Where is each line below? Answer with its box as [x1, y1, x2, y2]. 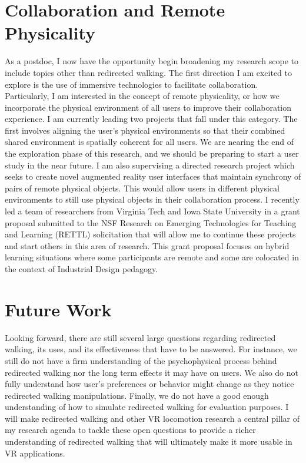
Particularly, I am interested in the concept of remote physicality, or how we [5, 90, 280, 102]
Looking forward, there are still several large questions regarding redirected [5, 331, 276, 343]
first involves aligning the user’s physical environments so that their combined [5, 124, 285, 136]
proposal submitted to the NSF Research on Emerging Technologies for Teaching [5, 216, 297, 229]
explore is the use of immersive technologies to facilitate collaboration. [5, 78, 258, 90]
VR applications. [5, 447, 65, 459]
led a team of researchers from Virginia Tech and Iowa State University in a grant [5, 205, 300, 217]
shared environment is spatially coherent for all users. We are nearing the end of [5, 135, 294, 148]
